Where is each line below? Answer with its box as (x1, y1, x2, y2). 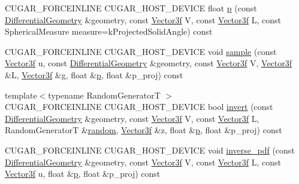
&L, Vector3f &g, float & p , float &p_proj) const (5, 68, 183, 81)
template (5, 88, 37, 101)
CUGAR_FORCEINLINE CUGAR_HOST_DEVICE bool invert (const (5, 100, 273, 113)
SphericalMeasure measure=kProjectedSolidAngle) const (5, 25, 213, 38)
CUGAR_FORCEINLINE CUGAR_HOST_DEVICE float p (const (5, 2, 257, 14)
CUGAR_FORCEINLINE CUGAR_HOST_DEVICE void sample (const (5, 45, 277, 57)
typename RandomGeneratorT (48, 88, 161, 101)
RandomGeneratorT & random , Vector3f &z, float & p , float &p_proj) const (5, 124, 282, 136)
